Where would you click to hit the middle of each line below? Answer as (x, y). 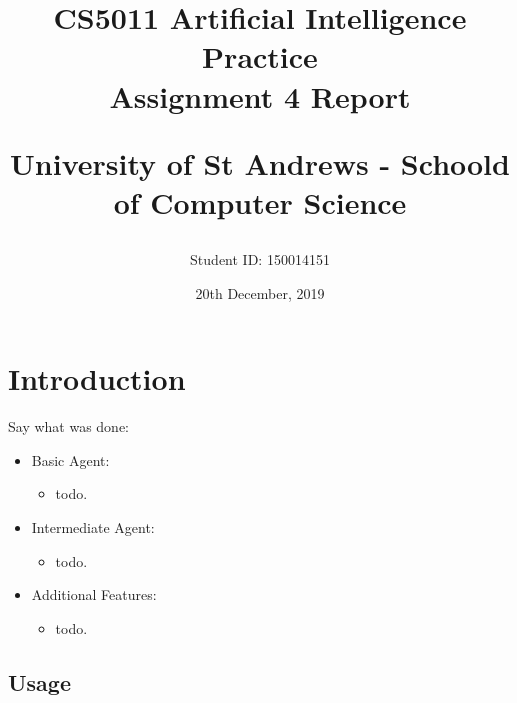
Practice (260, 56)
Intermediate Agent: (93, 527)
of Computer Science (260, 201)
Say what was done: (69, 426)
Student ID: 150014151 (260, 259)
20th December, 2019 (260, 292)
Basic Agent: (70, 459)
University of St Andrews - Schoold (260, 162)
